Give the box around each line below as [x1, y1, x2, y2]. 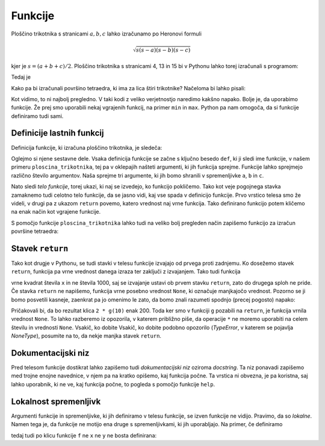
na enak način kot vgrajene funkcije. [11, 208, 101, 215]
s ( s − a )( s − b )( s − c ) [135, 46, 191, 54]
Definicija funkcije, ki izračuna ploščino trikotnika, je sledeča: [11, 144, 162, 151]
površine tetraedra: [11, 228, 59, 235]
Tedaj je [11, 73, 31, 81]
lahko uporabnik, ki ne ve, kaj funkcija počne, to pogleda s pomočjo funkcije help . [11, 380, 215, 388]
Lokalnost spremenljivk [11, 396, 101, 406]
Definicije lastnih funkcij [11, 128, 104, 138]
